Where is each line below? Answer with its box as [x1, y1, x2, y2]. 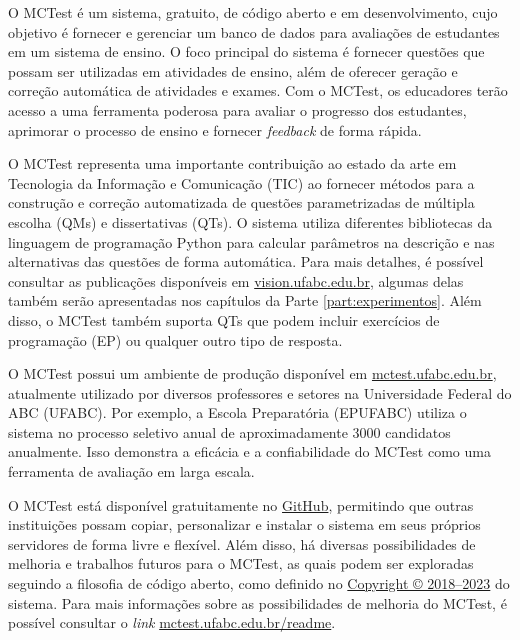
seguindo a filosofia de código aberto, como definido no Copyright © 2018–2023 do [8, 573, 510, 594]
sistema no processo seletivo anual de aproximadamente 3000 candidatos [8, 421, 451, 442]
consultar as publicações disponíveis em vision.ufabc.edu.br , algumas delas [8, 270, 464, 291]
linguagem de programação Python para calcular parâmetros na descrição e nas [8, 231, 495, 252]
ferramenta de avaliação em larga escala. [8, 461, 255, 482]
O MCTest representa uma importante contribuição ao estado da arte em [8, 153, 457, 174]
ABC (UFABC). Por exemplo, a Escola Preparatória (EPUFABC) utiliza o [8, 402, 467, 423]
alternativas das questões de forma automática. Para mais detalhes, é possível [8, 251, 484, 272]
